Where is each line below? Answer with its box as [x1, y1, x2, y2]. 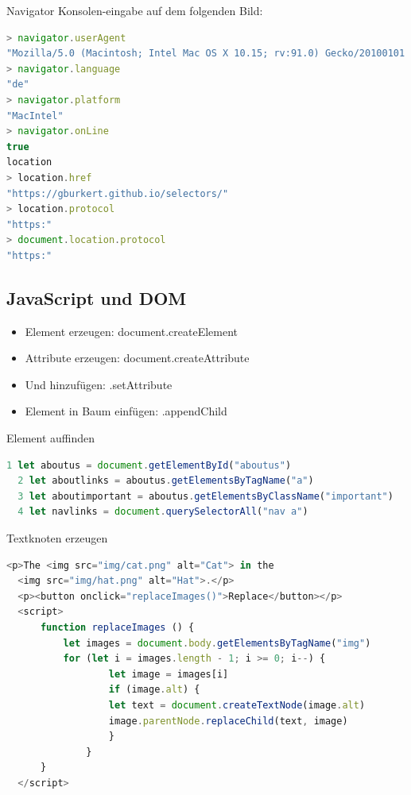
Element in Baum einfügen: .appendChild [25, 403, 227, 419]
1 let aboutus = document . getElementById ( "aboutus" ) [6, 459, 292, 471]
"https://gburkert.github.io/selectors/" [6, 187, 229, 199]
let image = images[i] [108, 668, 229, 680]
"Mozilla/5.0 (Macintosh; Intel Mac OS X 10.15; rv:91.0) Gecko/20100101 [6, 48, 405, 60]
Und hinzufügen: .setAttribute [25, 376, 173, 392]
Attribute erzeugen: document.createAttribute [25, 349, 250, 366]
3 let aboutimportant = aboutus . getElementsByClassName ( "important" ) [17, 490, 394, 502]
